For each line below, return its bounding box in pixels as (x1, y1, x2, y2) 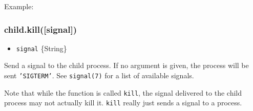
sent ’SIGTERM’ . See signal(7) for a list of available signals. (4, 70, 194, 81)
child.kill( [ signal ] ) (4, 23, 77, 35)
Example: (4, 1, 34, 11)
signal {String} (16, 42, 67, 53)
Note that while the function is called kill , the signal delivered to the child (4, 87, 242, 98)
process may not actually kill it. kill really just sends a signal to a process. (4, 97, 242, 108)
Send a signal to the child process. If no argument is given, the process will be (4, 60, 249, 71)
